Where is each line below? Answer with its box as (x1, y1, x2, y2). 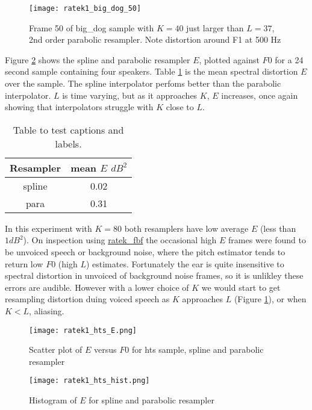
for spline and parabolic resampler (89, 394, 214, 406)
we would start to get (201, 281, 281, 293)
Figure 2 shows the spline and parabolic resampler (5, 53, 190, 66)
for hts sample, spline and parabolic (131, 343, 264, 356)
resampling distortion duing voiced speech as (5, 293, 170, 305)
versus (94, 343, 117, 356)
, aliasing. (29, 304, 64, 317)
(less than (260, 222, 296, 234)
